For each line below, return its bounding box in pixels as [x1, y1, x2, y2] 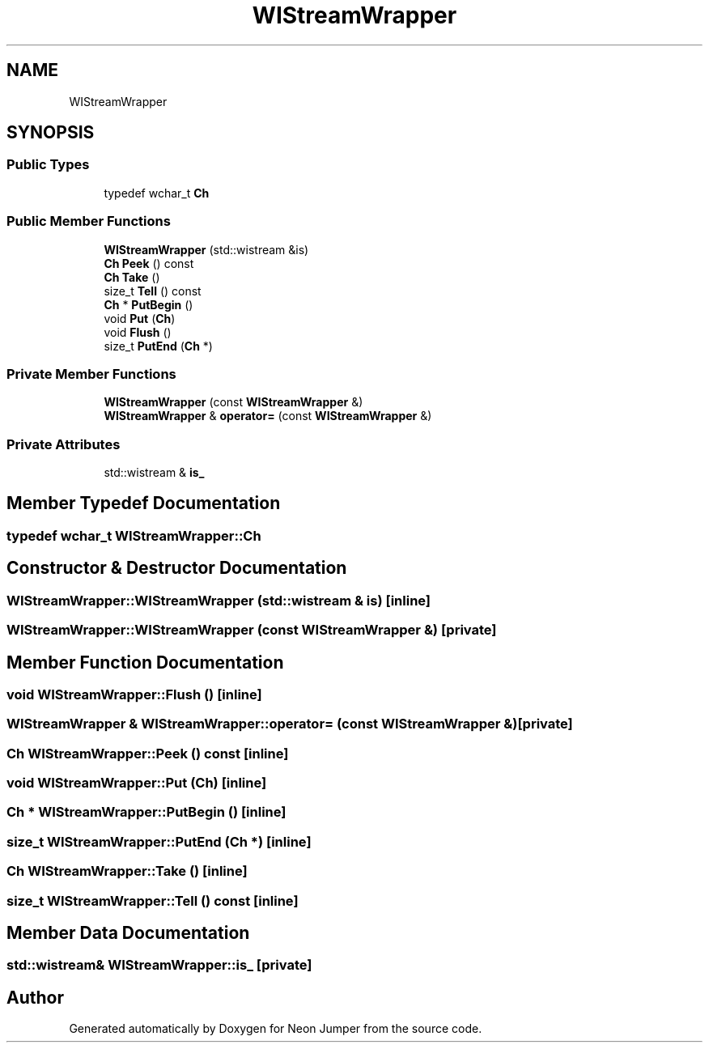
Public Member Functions [6, 213, 171, 230]
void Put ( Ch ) [104, 311, 176, 325]
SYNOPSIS [6, 122, 95, 143]
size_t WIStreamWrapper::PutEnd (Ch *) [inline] [6, 833, 312, 850]
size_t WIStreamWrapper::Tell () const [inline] [6, 892, 299, 909]
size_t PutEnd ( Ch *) [104, 338, 213, 353]
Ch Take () [104, 270, 160, 284]
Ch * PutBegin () [104, 297, 193, 312]
